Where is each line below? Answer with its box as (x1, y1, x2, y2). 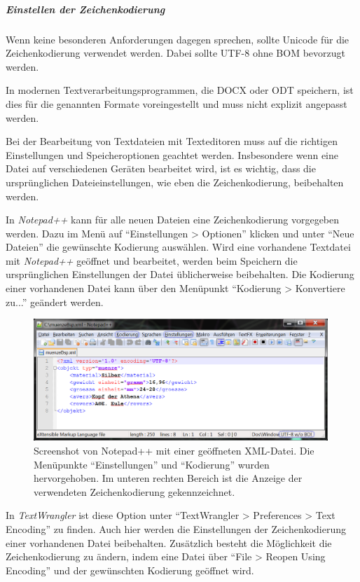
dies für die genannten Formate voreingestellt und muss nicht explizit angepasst (6, 96, 347, 111)
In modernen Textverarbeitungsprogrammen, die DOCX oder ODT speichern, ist (6, 83, 354, 97)
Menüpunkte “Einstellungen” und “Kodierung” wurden (34, 457, 270, 471)
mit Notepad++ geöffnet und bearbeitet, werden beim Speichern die (6, 253, 298, 268)
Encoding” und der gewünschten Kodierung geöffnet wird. (6, 562, 254, 577)
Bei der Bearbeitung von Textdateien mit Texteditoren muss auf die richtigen (6, 134, 338, 148)
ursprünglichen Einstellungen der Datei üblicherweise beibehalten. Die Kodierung (6, 267, 354, 282)
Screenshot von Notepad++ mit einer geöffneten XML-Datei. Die (34, 443, 314, 458)
